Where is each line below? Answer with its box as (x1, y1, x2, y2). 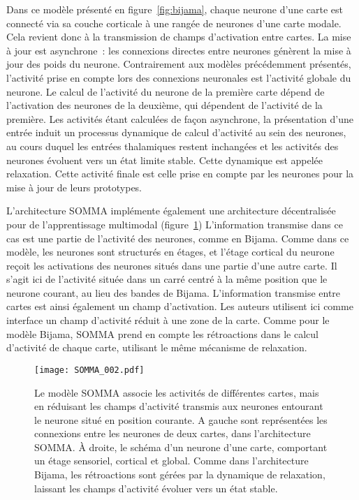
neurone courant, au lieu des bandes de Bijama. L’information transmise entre (6, 285, 341, 300)
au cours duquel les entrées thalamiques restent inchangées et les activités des (6, 138, 339, 153)
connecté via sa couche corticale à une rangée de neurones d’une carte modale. (6, 15, 342, 30)
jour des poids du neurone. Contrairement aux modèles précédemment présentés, (6, 57, 351, 71)
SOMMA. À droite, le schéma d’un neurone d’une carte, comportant (34, 439, 328, 454)
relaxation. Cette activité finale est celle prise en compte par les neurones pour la (6, 166, 354, 181)
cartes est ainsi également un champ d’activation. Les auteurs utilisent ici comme (6, 299, 353, 314)
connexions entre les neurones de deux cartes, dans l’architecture (34, 426, 311, 441)
